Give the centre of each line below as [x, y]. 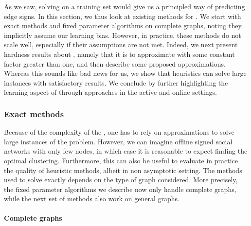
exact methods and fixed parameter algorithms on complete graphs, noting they [123, 26]
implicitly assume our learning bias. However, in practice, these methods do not [123, 35]
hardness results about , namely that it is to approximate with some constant [119, 54]
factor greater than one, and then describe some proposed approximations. [115, 63]
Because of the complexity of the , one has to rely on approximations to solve [119, 132]
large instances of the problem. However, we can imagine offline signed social [118, 141]
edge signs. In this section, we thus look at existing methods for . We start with [123, 16]
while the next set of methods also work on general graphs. [92, 199]
